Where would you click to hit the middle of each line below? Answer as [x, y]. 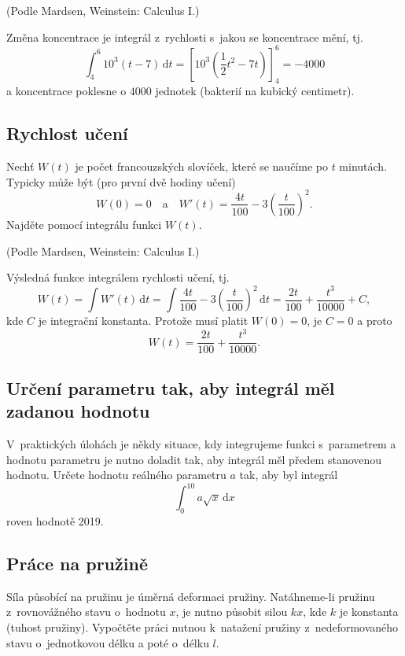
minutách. [363, 166]
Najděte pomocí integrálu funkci [84, 224]
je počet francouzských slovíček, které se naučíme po [201, 166]
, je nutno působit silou [232, 612]
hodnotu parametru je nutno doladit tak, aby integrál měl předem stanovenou [194, 459]
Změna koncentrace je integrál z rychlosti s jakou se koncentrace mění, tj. [185, 37]
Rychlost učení [67, 133]
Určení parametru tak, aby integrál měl [171, 387]
